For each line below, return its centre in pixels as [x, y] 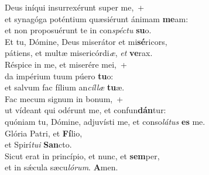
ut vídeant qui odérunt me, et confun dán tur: [85, 110]
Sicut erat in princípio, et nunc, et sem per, [82, 155]
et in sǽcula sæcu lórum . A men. [61, 167]
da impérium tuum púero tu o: [59, 76]
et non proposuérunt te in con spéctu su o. [78, 30]
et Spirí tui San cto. [38, 144]
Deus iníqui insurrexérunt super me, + [75, 7]
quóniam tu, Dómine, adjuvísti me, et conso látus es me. [105, 121]
